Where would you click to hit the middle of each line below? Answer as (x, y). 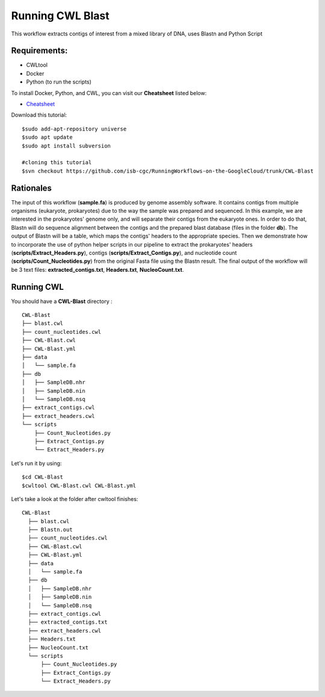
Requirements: (39, 51)
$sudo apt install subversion (67, 146)
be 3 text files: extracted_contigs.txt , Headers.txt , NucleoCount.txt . (97, 269)
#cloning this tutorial (57, 163)
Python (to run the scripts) (59, 82)
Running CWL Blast (60, 16)
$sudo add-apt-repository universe (74, 129)
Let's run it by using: (36, 463)
